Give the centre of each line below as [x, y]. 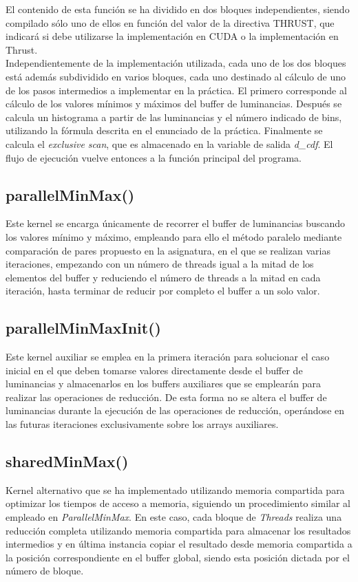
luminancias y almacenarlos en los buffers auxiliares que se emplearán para [163, 384]
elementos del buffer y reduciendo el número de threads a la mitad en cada [163, 277]
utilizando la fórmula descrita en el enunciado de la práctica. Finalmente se [164, 130]
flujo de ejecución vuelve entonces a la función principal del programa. [154, 157]
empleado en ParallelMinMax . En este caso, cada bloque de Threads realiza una [174, 517]
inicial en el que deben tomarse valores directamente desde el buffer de [154, 370]
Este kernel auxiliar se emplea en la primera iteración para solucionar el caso [168, 357]
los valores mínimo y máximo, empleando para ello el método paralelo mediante [174, 236]
